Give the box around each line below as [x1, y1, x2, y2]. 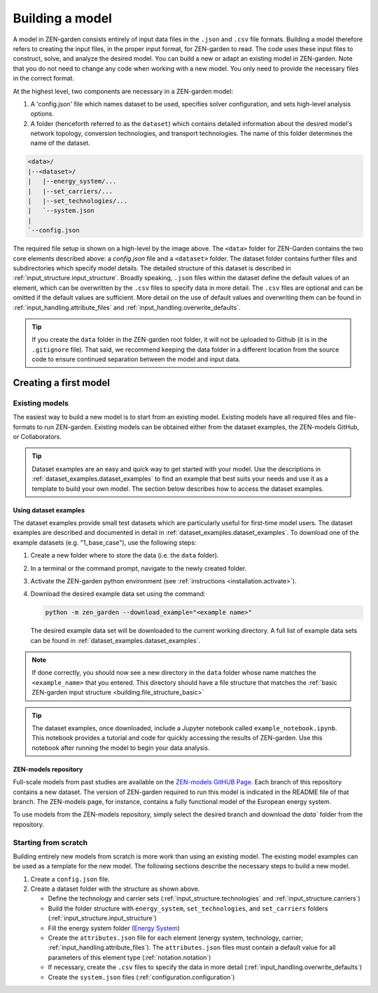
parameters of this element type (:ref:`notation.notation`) [48, 953, 211, 961]
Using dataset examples [13, 506, 85, 514]
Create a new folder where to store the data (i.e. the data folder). [30, 551, 219, 560]
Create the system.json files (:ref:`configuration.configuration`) [48, 973, 235, 981]
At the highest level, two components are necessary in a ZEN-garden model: [13, 87, 234, 95]
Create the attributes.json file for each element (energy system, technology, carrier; [48, 933, 304, 942]
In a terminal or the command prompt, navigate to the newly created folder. [30, 564, 247, 572]
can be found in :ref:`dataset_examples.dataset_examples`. [30, 636, 201, 644]
